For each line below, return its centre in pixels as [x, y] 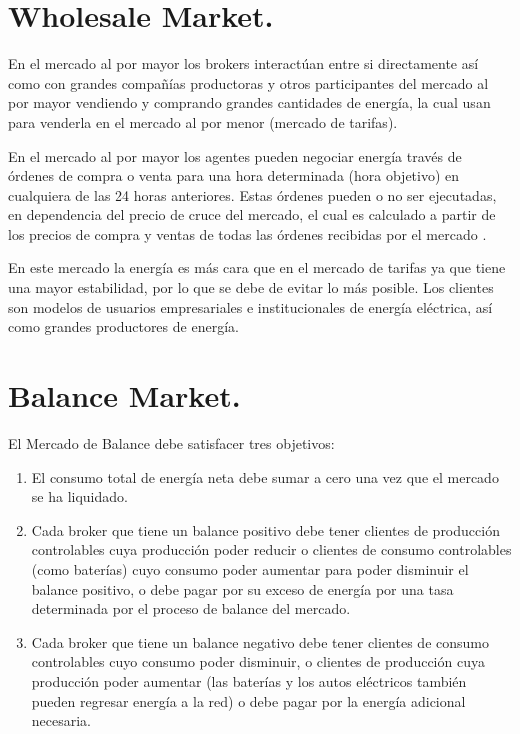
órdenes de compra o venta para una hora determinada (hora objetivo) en [234, 175]
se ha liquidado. [79, 496]
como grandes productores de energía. [123, 326]
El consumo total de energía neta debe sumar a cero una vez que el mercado [265, 476]
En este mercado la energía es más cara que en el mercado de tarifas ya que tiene [257, 267]
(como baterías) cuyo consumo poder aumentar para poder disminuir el [250, 568]
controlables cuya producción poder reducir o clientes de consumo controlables [271, 549]
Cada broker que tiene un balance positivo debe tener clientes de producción [265, 529]
